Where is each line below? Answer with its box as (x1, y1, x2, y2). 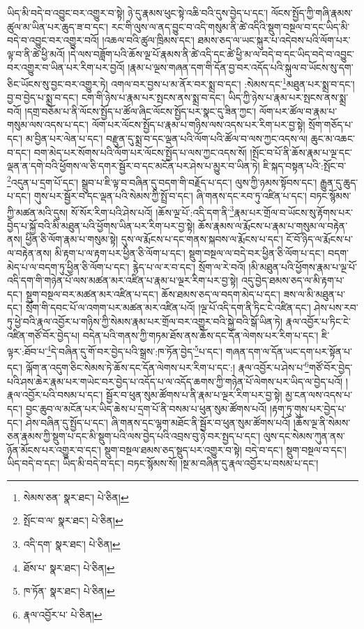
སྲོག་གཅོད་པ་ (308, 117, 354, 132)
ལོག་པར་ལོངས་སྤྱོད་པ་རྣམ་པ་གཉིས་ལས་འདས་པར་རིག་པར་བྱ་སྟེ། (91, 117, 305, 132)
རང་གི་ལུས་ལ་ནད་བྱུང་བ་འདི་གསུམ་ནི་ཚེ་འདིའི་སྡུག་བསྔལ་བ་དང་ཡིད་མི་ (111, 19, 350, 34)
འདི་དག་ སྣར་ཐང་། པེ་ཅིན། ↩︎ (23, 537, 121, 552)
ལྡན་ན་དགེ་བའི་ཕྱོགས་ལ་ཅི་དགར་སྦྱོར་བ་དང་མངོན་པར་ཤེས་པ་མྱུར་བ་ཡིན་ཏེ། (7, 158, 260, 173)
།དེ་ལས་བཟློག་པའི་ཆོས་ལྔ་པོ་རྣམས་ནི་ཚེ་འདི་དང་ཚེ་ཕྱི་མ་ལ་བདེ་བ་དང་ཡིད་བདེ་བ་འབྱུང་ (68, 46, 354, 61)
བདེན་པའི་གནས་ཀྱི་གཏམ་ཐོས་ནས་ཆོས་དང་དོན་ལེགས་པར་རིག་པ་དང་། (82, 327, 319, 342)
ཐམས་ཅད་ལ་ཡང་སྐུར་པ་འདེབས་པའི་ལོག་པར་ (197, 33, 351, 47)
